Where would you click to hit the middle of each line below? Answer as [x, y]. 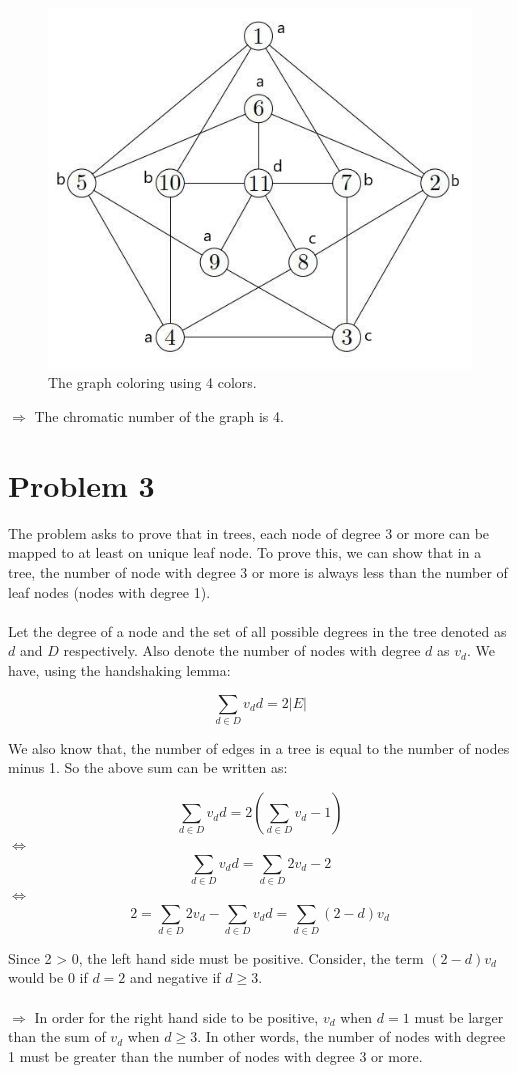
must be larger [459, 1016]
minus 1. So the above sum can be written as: [148, 767]
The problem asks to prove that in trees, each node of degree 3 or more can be [249, 532]
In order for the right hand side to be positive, [176, 1016]
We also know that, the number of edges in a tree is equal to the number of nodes [259, 747]
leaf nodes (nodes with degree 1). [109, 591]
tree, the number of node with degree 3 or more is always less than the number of [258, 571]
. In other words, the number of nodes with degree [351, 1036]
